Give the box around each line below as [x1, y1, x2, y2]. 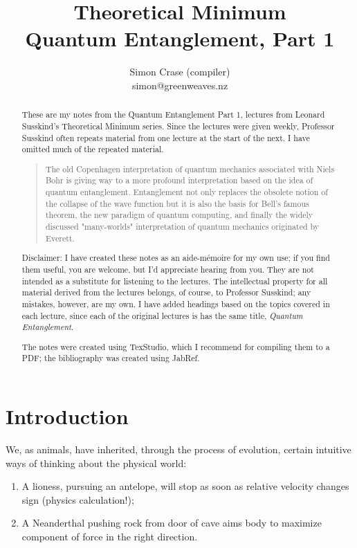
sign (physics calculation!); [21, 492, 134, 506]
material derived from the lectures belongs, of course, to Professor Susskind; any [21, 286, 311, 298]
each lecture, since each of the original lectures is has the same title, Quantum [21, 309, 303, 321]
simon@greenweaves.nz [131, 77, 228, 92]
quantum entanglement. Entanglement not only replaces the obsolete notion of [45, 186, 328, 198]
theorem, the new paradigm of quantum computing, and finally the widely [45, 209, 313, 221]
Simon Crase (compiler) [129, 64, 230, 79]
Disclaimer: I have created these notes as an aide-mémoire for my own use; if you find [21, 252, 330, 264]
